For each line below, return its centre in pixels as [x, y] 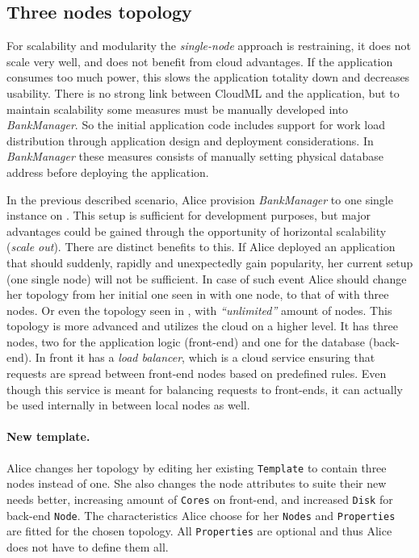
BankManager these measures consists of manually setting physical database [195, 156]
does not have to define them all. [88, 546]
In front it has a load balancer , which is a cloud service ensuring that [205, 357]
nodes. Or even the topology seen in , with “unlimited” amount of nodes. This [199, 310]
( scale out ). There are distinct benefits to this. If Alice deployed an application [201, 247]
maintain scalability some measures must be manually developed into [178, 109]
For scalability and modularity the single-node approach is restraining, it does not [209, 46]
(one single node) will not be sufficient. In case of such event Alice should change [207, 278]
